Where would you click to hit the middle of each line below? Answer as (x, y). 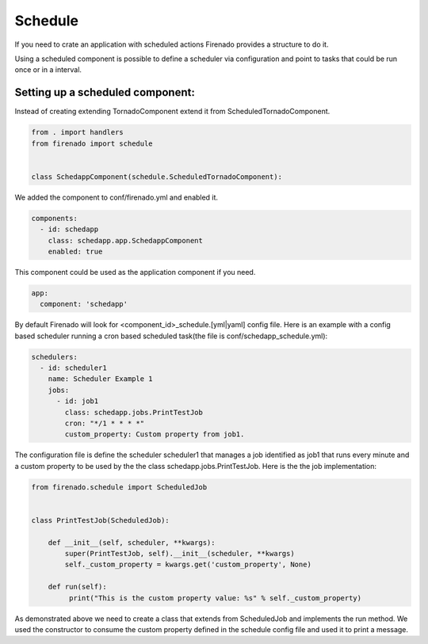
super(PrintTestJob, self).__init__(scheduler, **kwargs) (180, 554)
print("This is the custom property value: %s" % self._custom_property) (215, 598)
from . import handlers (78, 132)
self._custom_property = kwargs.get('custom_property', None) (188, 565)
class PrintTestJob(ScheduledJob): (100, 520)
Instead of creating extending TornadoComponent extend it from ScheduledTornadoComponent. (172, 112)
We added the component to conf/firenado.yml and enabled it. (116, 197)
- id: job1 (78, 401)
